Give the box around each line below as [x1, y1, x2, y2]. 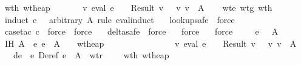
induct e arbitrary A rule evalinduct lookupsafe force [4, 13, 235, 26]
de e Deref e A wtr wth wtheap [13, 49, 169, 61]
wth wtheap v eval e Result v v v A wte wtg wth [4, 1, 272, 13]
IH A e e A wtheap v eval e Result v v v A [4, 36, 297, 49]
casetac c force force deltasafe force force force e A [4, 25, 279, 38]
